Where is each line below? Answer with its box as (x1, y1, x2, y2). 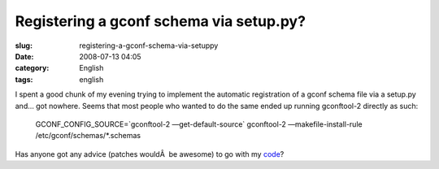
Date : (15, 51, 34, 61)
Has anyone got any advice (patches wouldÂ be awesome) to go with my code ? (15, 149, 285, 158)
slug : (15, 41, 33, 50)
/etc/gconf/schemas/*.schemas (35, 131, 141, 141)
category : (15, 63, 50, 73)
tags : (15, 74, 33, 84)
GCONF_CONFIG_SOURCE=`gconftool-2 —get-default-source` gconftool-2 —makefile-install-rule (35, 119, 363, 129)
